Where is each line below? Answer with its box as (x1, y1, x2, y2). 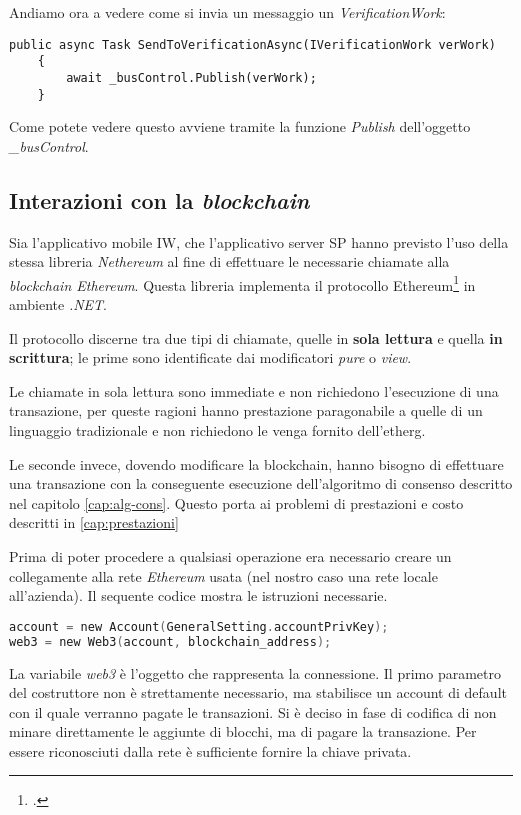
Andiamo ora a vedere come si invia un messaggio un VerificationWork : (9, 2, 446, 22)
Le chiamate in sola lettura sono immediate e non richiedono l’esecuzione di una (9, 380, 499, 401)
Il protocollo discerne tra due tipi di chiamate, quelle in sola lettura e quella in (9, 327, 503, 348)
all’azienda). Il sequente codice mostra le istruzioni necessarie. (9, 585, 388, 606)
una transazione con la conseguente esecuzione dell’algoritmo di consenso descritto (9, 473, 513, 494)
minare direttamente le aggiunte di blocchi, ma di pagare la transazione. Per (9, 721, 477, 742)
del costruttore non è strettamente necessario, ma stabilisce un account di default (9, 682, 507, 703)
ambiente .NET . (9, 294, 108, 315)
